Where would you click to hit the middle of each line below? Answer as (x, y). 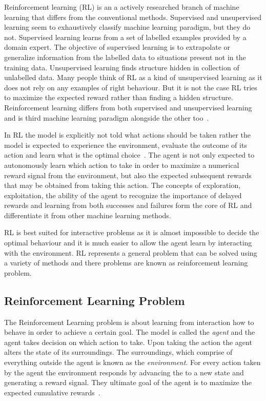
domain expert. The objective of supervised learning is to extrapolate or (117, 47)
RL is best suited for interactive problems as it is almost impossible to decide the (132, 232)
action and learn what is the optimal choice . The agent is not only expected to (129, 155)
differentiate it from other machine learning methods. (88, 215)
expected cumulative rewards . (52, 392)
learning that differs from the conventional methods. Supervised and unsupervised (133, 17)
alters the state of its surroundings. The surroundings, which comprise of (118, 352)
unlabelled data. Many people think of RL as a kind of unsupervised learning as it (133, 77)
